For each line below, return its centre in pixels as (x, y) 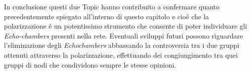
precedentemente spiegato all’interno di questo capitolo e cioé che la (107, 16)
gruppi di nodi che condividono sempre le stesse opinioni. (90, 64)
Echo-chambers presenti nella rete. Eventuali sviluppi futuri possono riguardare (124, 35)
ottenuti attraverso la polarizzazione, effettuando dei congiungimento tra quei (121, 55)
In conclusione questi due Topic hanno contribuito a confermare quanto (112, 6)
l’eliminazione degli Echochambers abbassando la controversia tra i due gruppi (122, 45)
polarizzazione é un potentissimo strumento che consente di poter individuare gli (125, 26)
